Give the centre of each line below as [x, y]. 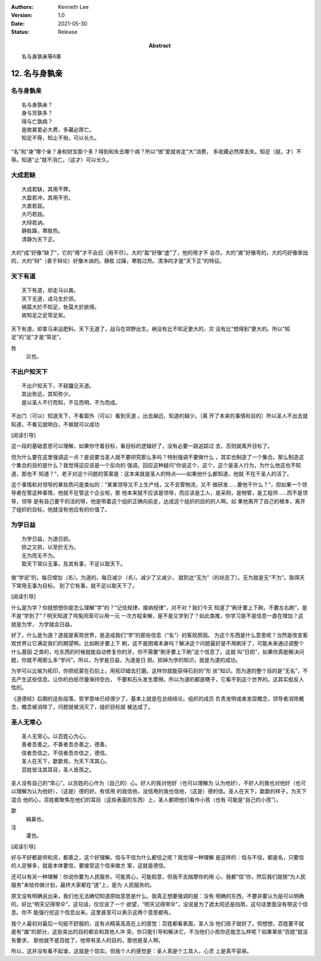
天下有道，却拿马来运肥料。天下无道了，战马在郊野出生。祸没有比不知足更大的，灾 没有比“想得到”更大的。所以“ [148, 329]
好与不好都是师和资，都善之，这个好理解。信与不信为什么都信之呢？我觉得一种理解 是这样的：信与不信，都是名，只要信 [158, 858]
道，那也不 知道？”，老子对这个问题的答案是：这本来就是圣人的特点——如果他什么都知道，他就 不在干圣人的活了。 [152, 473]
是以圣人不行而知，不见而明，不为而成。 [71, 402]
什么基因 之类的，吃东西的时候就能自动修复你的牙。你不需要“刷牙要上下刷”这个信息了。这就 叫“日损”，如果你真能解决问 [158, 652]
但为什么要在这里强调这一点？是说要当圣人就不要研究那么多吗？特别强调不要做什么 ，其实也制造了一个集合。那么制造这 [158, 457]
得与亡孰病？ [37, 121]
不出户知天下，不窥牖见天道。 [58, 386]
